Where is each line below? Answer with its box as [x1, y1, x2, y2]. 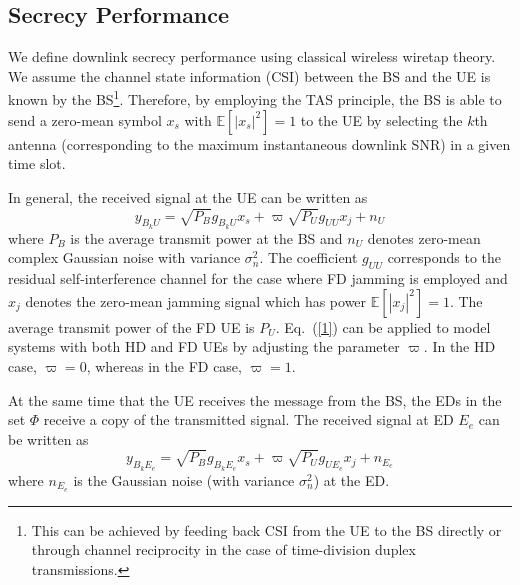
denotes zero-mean [367, 227, 481, 248]
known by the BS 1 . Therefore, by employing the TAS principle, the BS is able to [8, 86, 502, 110]
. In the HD [423, 336, 496, 357]
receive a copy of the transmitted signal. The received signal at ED [43, 409, 454, 430]
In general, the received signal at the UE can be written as [8, 186, 368, 207]
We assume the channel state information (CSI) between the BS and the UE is [8, 65, 491, 86]
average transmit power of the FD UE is [8, 316, 255, 337]
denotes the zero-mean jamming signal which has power [25, 290, 367, 311]
